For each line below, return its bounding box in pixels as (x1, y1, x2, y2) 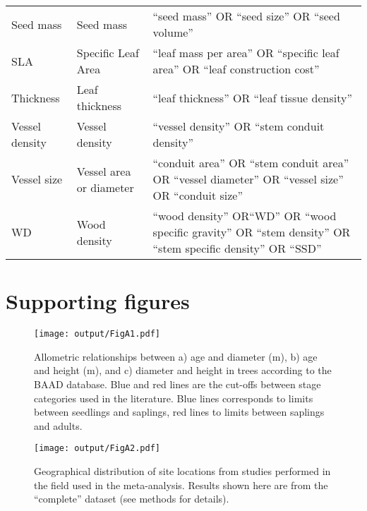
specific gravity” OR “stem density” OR (152, 224, 351, 240)
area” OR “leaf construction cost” (152, 61, 320, 77)
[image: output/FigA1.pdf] (34, 329, 160, 339)
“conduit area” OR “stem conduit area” (152, 155, 349, 171)
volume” (152, 24, 193, 40)
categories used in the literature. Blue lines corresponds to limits (34, 390, 313, 405)
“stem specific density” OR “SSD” (152, 240, 322, 256)
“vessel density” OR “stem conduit (152, 118, 325, 134)
